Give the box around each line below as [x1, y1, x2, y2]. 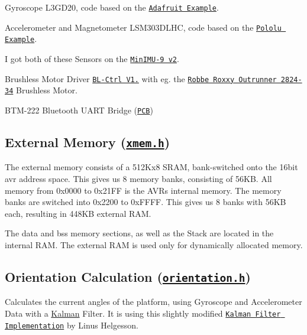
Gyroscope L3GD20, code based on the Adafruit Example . [5, 1, 219, 13]
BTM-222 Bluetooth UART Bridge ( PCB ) [5, 103, 153, 116]
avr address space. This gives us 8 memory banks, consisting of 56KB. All [5, 172, 272, 184]
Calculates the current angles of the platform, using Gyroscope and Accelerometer [5, 295, 302, 308]
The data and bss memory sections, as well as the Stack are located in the [5, 227, 274, 239]
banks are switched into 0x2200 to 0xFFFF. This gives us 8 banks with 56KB [5, 196, 286, 208]
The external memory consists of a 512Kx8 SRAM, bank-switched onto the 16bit [5, 161, 298, 173]
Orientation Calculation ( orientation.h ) [5, 267, 251, 285]
